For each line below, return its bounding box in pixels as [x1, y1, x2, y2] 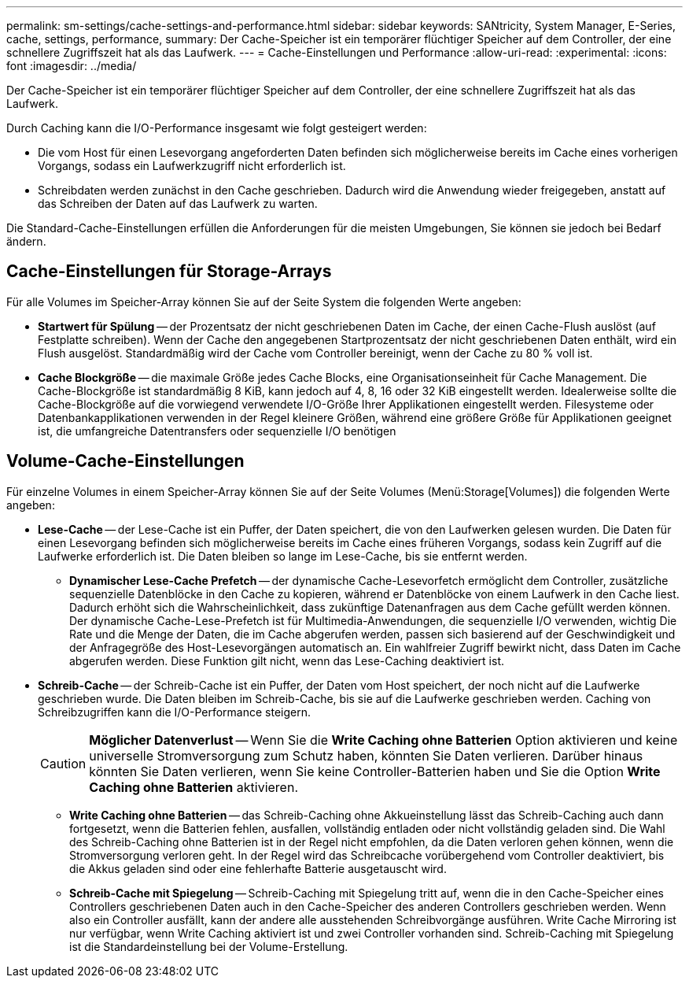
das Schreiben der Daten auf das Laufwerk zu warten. [38, 197, 318, 210]
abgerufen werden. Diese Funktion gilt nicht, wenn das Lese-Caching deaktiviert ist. [69, 653, 505, 668]
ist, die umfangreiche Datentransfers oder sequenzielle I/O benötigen [38, 424, 396, 438]
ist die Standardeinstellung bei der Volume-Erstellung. [69, 939, 348, 953]
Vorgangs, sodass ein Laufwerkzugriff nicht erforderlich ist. [38, 159, 346, 172]
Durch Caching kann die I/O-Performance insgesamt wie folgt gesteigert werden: [6, 121, 427, 135]
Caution [40, 755, 87, 771]
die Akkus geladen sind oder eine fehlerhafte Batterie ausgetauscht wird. [69, 861, 447, 875]
